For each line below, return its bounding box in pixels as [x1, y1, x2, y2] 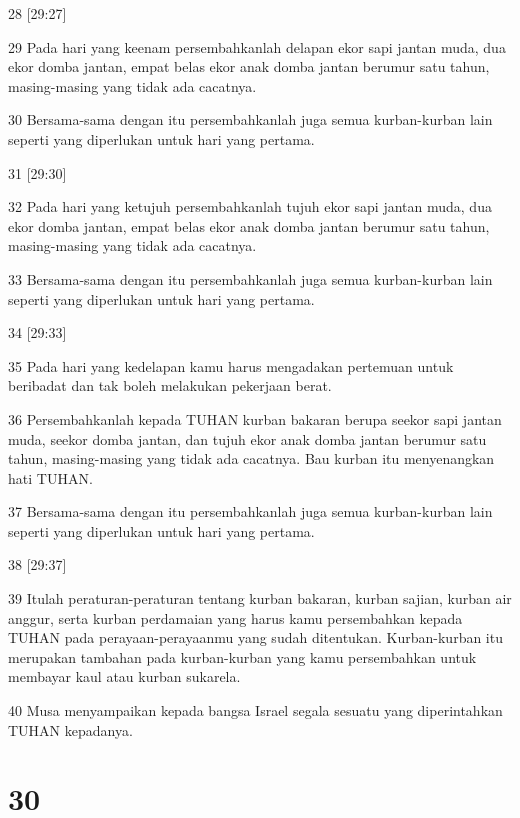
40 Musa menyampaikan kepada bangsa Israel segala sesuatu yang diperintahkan [8, 700, 503, 721]
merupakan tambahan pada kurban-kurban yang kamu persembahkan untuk [8, 646, 477, 667]
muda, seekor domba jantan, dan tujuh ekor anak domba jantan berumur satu [8, 428, 487, 449]
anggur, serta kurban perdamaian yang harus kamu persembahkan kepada [8, 607, 463, 628]
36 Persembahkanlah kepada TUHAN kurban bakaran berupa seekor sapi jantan [8, 408, 502, 429]
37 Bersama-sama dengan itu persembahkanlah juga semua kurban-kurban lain [8, 501, 493, 522]
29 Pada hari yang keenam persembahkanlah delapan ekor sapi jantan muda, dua [8, 36, 506, 57]
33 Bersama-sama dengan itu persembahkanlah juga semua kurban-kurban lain [8, 268, 493, 289]
